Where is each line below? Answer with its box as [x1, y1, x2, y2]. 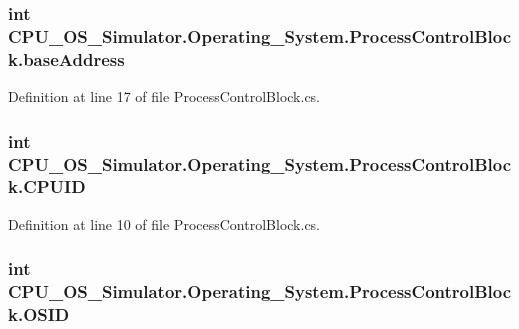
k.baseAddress [8, 46, 125, 71]
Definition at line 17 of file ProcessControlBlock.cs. [8, 86, 321, 107]
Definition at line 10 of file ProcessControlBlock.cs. [8, 213, 321, 234]
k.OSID [8, 302, 70, 327]
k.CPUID [8, 174, 86, 199]
